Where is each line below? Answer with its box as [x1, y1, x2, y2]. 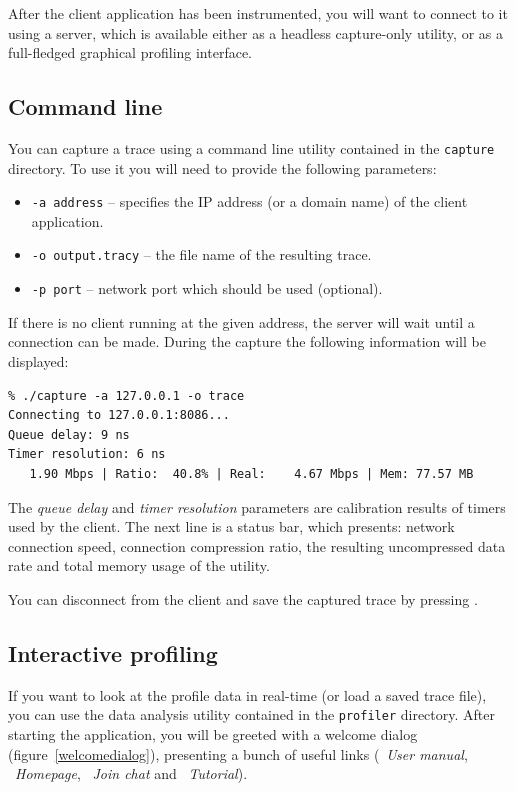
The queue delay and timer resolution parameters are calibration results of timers [8, 496, 506, 517]
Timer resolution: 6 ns [8, 447, 166, 462]
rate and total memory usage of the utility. [8, 555, 270, 576]
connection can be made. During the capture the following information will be [8, 331, 486, 352]
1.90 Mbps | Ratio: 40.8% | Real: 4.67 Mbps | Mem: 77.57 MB [29, 466, 474, 481]
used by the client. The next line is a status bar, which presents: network [8, 516, 455, 537]
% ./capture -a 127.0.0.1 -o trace [8, 388, 245, 403]
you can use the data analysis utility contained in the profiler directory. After [8, 704, 495, 725]
